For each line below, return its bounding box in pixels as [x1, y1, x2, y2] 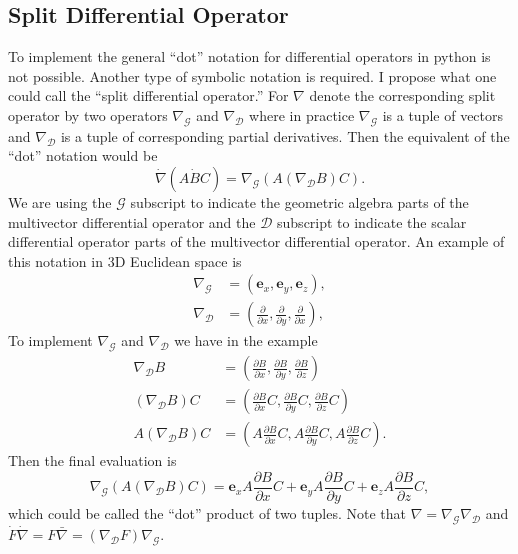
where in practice [249, 104, 355, 125]
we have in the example [174, 330, 318, 351]
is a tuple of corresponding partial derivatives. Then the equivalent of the [60, 125, 510, 146]
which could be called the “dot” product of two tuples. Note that [8, 502, 406, 523]
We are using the [8, 191, 112, 212]
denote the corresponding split [309, 85, 496, 106]
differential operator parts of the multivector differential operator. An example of [8, 231, 505, 252]
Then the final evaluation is [8, 450, 177, 471]
